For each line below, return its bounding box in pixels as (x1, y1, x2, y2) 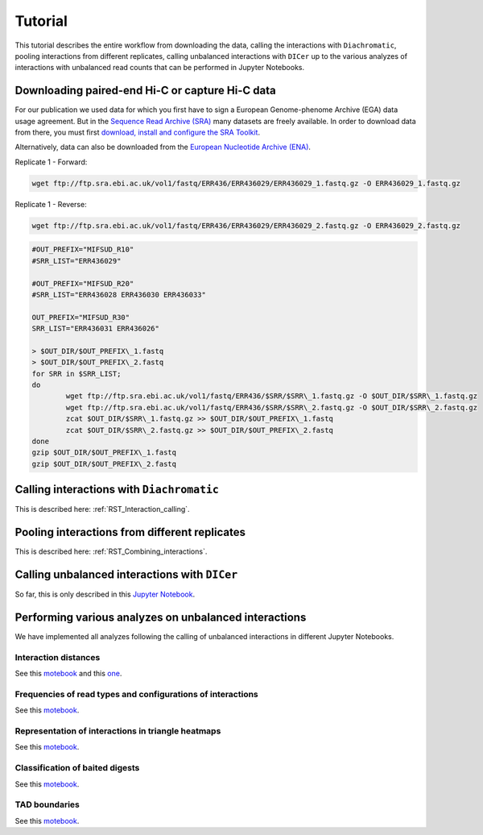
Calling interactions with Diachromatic (14, 483, 219, 496)
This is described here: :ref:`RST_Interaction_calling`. (14, 505, 190, 514)
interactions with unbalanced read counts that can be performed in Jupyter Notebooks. (14, 63, 305, 73)
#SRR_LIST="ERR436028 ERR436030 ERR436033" (31, 290, 207, 299)
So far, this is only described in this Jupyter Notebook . (14, 589, 196, 600)
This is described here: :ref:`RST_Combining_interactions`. (14, 546, 208, 556)
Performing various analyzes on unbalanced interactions (14, 610, 307, 624)
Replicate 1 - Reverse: (14, 199, 88, 209)
